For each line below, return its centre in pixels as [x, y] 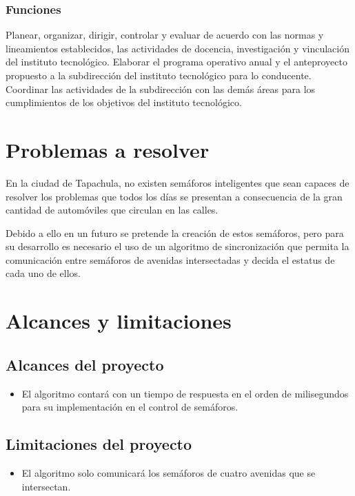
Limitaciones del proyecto [99, 444]
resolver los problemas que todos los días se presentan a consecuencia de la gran [174, 196]
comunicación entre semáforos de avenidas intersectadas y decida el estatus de [170, 259]
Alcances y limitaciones [119, 321]
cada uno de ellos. [43, 273]
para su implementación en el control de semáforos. [130, 407]
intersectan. [46, 486]
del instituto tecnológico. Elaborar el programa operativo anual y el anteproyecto [176, 62]
